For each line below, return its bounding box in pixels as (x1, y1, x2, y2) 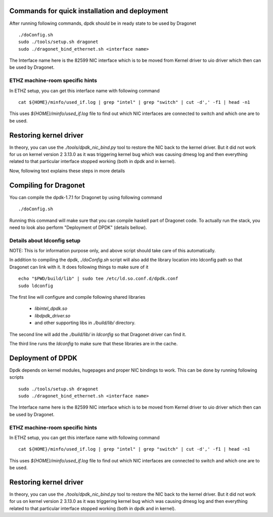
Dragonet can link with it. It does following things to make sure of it (9, 264, 149, 270)
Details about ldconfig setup (9, 237, 81, 244)
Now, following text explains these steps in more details (9, 168, 125, 174)
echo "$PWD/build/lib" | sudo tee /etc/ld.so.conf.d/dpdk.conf (18, 276, 178, 282)
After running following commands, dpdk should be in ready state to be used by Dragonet (9, 20, 197, 26)
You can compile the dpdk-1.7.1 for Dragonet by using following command (9, 194, 162, 200)
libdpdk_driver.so (34, 312, 71, 319)
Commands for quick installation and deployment (9, 7, 168, 15)
